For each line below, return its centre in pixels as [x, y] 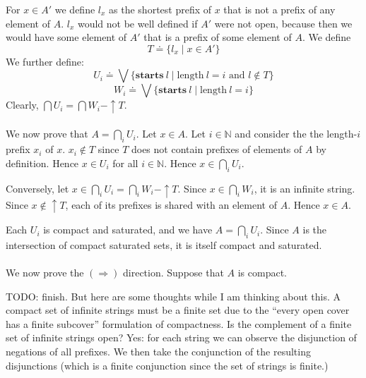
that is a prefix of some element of [218, 37]
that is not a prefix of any [279, 9]
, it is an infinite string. [305, 188]
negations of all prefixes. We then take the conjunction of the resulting [158, 351]
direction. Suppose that [173, 273]
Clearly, [22, 105]
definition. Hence [42, 163]
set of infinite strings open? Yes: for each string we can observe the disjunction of [181, 337]
